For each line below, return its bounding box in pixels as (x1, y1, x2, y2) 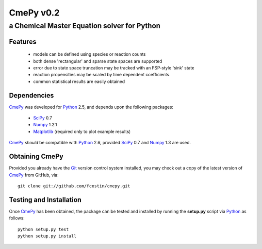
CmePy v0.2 (9, 7, 60, 18)
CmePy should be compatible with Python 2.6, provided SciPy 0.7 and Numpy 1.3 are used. (9, 140, 191, 146)
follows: (9, 215, 25, 221)
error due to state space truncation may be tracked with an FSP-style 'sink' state (33, 65, 195, 70)
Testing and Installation (9, 196, 82, 204)
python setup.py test (17, 226, 69, 232)
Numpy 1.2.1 (33, 122, 57, 128)
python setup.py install (17, 233, 77, 239)
